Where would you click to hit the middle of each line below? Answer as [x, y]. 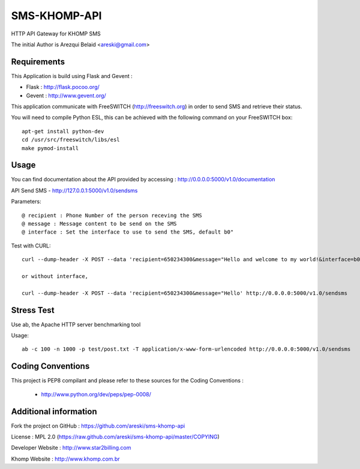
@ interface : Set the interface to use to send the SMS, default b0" [128, 232]
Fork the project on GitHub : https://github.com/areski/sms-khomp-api [98, 426]
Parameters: [26, 202]
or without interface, [55, 276]
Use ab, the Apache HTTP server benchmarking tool [76, 324]
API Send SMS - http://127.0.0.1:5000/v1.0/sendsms [74, 190]
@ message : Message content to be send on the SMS [99, 224]
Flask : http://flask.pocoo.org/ [63, 87]
